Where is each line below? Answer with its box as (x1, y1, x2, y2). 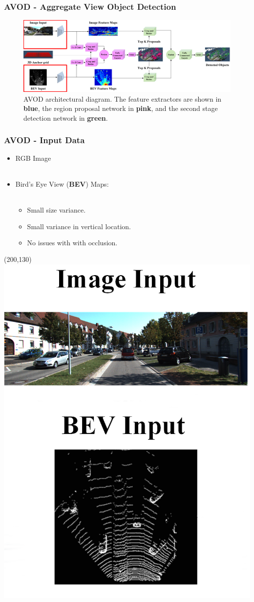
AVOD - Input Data (4, 133, 85, 146)
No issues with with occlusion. (27, 237, 118, 248)
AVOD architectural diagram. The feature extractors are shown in (23, 93, 222, 104)
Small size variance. (27, 205, 86, 215)
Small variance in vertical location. (27, 221, 131, 231)
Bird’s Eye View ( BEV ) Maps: (15, 178, 109, 189)
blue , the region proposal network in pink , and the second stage (23, 103, 218, 113)
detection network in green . (23, 112, 108, 123)
